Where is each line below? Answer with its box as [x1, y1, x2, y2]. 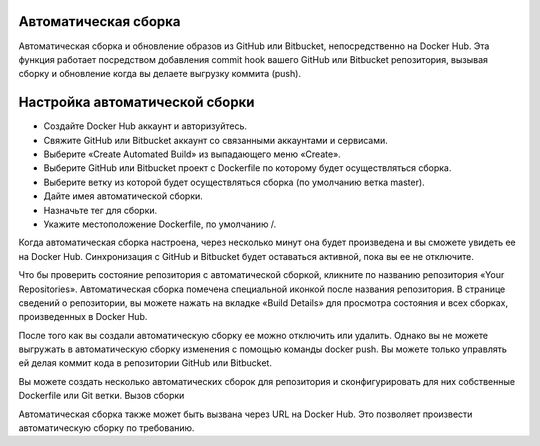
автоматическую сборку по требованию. [18, 422, 195, 434]
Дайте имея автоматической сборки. [43, 190, 204, 202]
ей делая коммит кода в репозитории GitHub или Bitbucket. [18, 357, 272, 369]
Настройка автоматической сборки [18, 94, 255, 111]
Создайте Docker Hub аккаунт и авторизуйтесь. [43, 120, 248, 132]
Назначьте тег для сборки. [43, 204, 158, 216]
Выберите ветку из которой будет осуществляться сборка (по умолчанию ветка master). [43, 176, 425, 188]
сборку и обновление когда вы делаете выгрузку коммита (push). [18, 68, 302, 80]
